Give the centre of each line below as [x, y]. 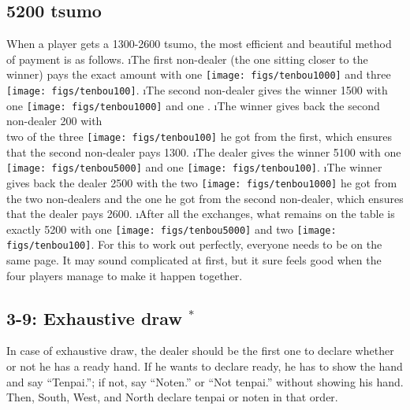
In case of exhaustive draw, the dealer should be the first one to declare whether [200, 351]
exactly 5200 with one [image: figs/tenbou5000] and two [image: [171, 229]
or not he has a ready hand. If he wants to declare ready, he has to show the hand [205, 366]
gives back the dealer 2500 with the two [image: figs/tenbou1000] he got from [202, 182]
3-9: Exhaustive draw [94, 318]
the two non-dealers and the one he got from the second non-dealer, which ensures [205, 198]
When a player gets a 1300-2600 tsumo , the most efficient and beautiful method [199, 44]
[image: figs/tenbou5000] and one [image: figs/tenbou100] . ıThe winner [194, 167]
